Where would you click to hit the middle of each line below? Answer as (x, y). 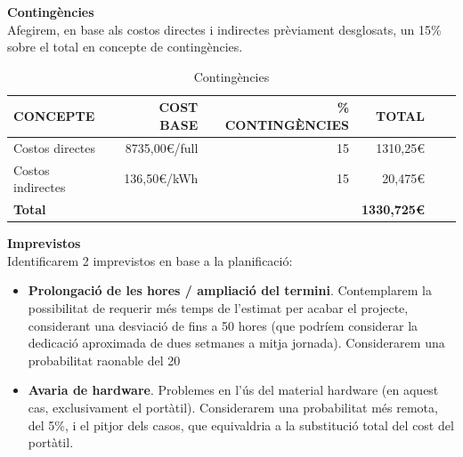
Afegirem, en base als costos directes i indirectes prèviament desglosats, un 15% (224, 29)
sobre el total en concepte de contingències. (125, 47)
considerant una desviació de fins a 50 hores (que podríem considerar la (223, 325)
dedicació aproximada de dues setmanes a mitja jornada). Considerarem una (236, 343)
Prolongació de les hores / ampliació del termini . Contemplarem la (230, 290)
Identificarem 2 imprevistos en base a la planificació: (150, 260)
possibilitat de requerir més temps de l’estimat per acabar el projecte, (218, 307)
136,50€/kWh (161, 178)
